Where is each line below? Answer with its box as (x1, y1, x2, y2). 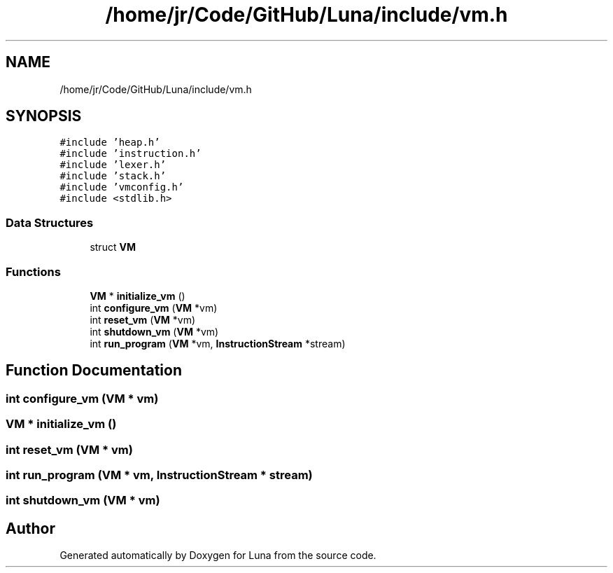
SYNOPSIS (6, 107, 82, 125)
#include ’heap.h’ (59, 137, 160, 149)
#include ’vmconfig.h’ (59, 181, 184, 193)
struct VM (90, 241, 136, 254)
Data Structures (6, 215, 94, 230)
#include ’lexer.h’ (59, 159, 167, 171)
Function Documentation (6, 361, 182, 380)
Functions (6, 264, 61, 279)
